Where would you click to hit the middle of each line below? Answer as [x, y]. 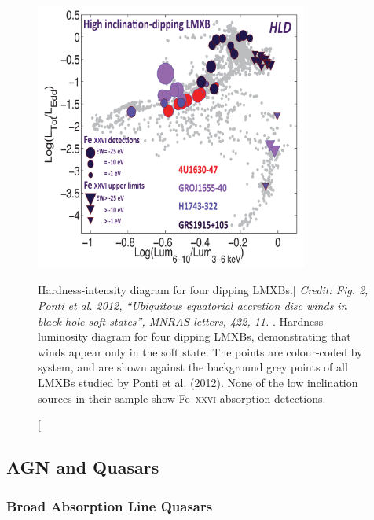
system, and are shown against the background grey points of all [193, 367]
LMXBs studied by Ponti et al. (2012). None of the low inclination [198, 383]
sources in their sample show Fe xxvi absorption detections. [182, 398]
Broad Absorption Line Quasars [110, 505]
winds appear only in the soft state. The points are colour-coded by [200, 351]
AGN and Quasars [83, 467]
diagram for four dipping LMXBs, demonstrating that [221, 336]
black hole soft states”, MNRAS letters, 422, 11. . [157, 321]
